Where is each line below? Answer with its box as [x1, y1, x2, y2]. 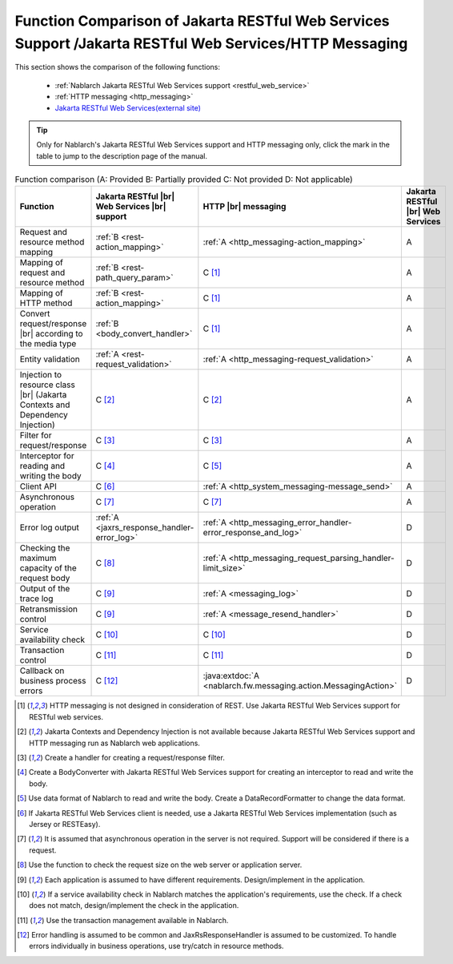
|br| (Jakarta [19, 389, 67, 401]
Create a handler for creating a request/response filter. [44, 753, 226, 763]
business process [19, 676, 86, 687]
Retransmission [19, 603, 78, 615]
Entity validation [19, 353, 80, 365]
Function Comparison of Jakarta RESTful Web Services [14, 12, 390, 30]
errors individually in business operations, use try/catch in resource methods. [29, 942, 284, 951]
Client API [19, 481, 58, 492]
